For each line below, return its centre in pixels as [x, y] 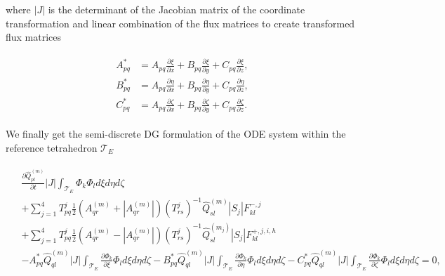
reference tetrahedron [52, 147]
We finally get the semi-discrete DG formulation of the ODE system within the [176, 134]
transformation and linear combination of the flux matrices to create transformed [180, 23]
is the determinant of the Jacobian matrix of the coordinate [177, 9]
